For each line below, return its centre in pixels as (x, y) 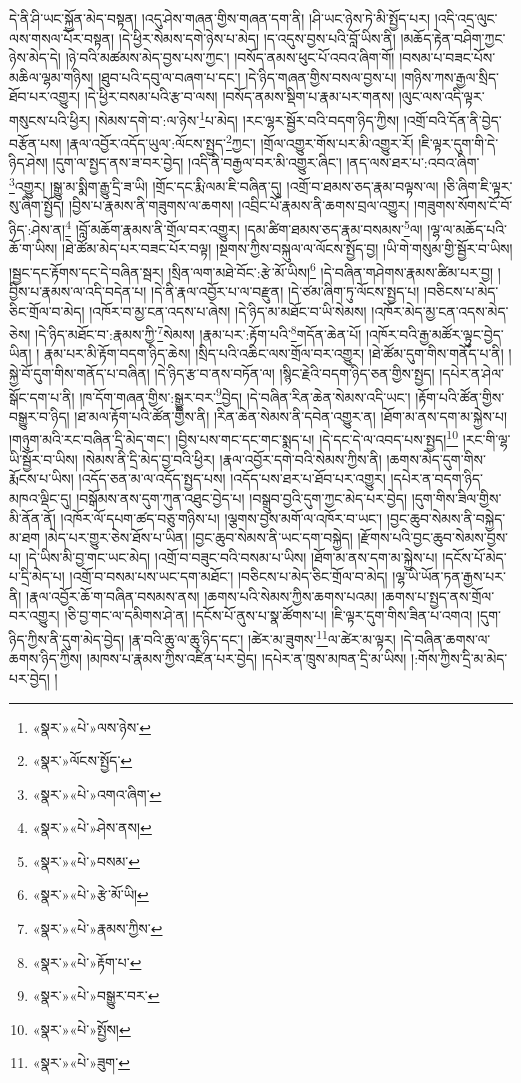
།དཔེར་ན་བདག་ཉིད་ (437, 478)
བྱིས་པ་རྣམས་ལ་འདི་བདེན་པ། (78, 291)
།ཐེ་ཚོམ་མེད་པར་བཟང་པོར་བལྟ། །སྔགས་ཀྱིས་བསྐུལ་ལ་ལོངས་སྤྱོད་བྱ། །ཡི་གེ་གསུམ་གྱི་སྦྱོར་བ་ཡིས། (287, 248)
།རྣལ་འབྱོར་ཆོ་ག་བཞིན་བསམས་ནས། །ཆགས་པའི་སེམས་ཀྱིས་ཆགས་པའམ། (202, 595)
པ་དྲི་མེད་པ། (37, 576)
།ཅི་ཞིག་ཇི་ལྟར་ (478, 185)
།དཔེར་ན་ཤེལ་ (472, 373)
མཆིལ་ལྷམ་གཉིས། (51, 76)
